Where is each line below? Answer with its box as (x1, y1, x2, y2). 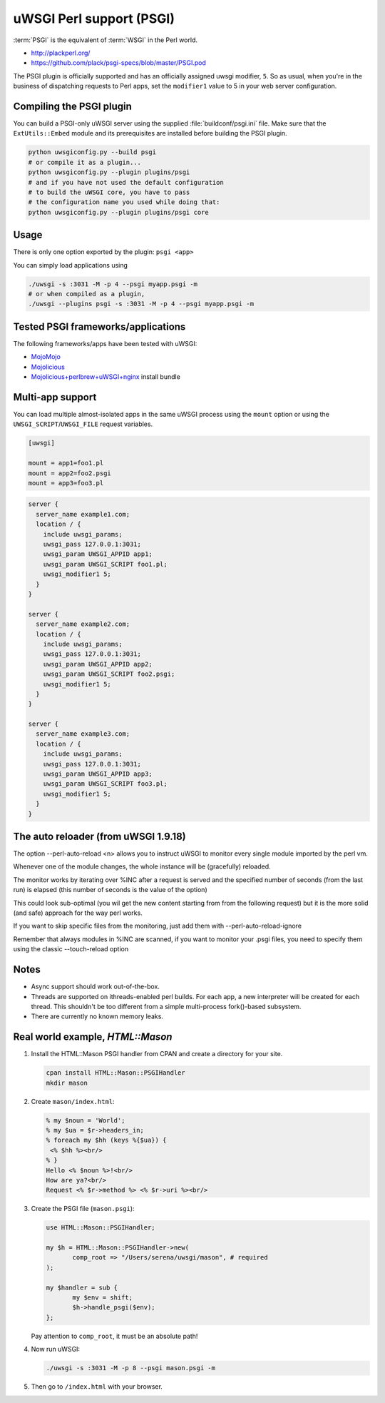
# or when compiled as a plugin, (28, 290, 145, 298)
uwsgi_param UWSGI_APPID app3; (43, 770, 153, 778)
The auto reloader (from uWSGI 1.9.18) (13, 831, 186, 842)
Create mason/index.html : (31, 1097, 115, 1105)
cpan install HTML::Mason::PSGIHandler (46, 1069, 185, 1077)
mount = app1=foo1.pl (28, 459, 104, 467)
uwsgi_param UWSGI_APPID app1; (43, 550, 153, 558)
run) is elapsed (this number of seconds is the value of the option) (13, 886, 207, 894)
